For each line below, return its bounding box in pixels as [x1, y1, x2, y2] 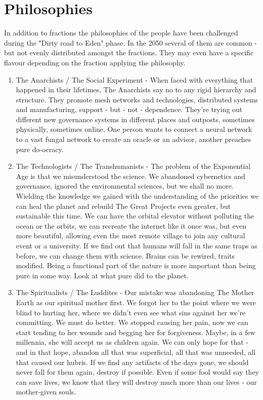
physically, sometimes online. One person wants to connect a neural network [16, 124, 252, 134]
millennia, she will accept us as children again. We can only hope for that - [16, 337, 248, 347]
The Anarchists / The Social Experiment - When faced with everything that [16, 74, 253, 85]
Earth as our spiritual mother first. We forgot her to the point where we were [16, 297, 256, 307]
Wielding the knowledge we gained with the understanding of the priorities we [16, 191, 259, 201]
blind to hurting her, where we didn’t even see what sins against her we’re [16, 307, 246, 317]
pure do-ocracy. [16, 143, 64, 154]
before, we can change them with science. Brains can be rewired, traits [16, 250, 235, 261]
